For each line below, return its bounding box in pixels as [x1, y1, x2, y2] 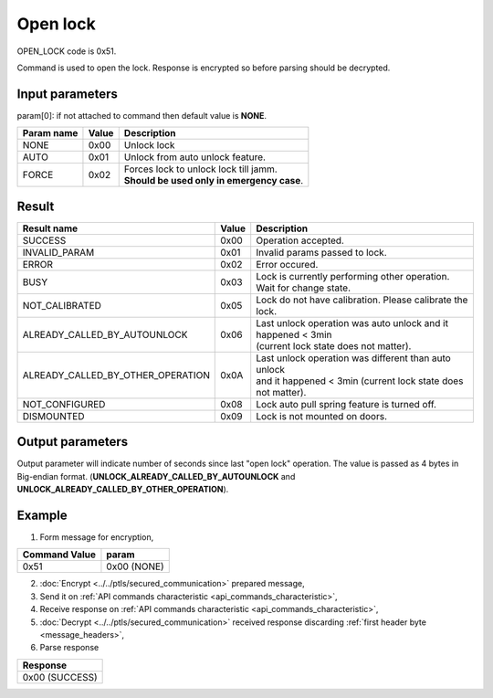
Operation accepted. [256, 234, 344, 247]
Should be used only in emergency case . [123, 174, 304, 187]
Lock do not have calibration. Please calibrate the [256, 293, 468, 306]
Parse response [39, 642, 100, 653]
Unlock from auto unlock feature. [123, 151, 267, 164]
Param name [22, 127, 79, 140]
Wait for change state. [256, 281, 351, 294]
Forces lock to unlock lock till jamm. [123, 163, 278, 175]
